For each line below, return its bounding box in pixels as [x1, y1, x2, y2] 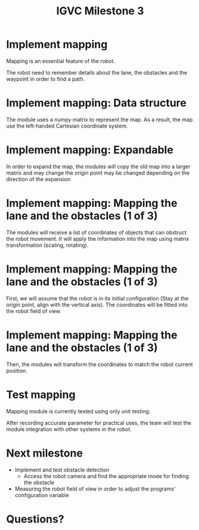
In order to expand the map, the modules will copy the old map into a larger [6, 163, 191, 170]
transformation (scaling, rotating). [6, 241, 89, 249]
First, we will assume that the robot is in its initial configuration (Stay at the [6, 295, 189, 302]
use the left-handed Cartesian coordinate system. [6, 122, 128, 129]
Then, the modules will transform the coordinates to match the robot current [6, 361, 193, 368]
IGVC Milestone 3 [56, 4, 144, 18]
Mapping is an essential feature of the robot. [6, 57, 115, 64]
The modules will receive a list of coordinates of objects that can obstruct [6, 228, 186, 236]
